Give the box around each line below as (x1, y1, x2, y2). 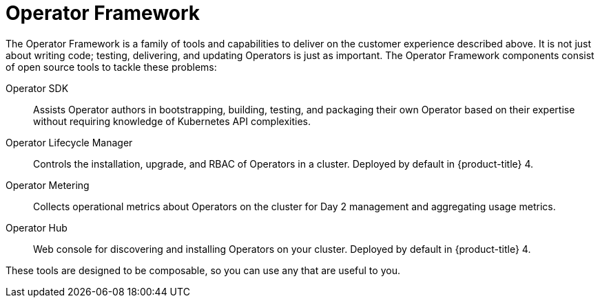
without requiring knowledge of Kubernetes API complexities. (33, 115, 311, 127)
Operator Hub (6, 221, 68, 234)
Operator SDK (6, 82, 69, 94)
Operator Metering (6, 179, 90, 191)
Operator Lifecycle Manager (6, 136, 133, 148)
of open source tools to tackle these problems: (6, 60, 217, 73)
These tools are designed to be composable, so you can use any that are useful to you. (6, 264, 400, 276)
